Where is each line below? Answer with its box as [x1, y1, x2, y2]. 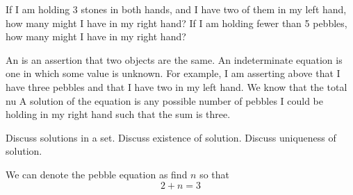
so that [199, 167, 230, 181]
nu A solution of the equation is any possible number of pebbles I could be [6, 93, 324, 108]
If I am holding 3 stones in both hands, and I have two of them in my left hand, [6, 2, 347, 16]
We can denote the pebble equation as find [6, 167, 188, 181]
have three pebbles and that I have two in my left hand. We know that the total [6, 79, 347, 94]
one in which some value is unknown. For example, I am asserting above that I [6, 66, 340, 80]
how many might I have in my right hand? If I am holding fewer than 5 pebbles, [6, 15, 347, 30]
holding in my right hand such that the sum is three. [6, 107, 231, 121]
